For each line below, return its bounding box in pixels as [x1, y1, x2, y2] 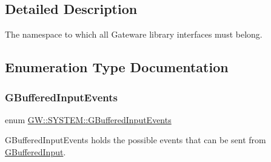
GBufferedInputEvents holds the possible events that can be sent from [5, 133, 266, 146]
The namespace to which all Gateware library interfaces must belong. [5, 28, 263, 41]
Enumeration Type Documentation [5, 58, 229, 76]
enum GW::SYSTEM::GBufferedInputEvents [5, 113, 172, 126]
